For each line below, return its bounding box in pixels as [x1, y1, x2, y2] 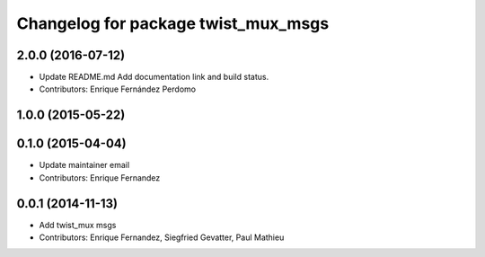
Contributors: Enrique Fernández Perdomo [39, 84, 197, 94]
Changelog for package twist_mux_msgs [16, 13, 330, 33]
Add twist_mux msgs [39, 219, 117, 230]
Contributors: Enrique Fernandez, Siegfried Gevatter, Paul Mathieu [39, 232, 285, 243]
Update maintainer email [39, 160, 130, 171]
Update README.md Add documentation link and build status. [39, 72, 269, 83]
